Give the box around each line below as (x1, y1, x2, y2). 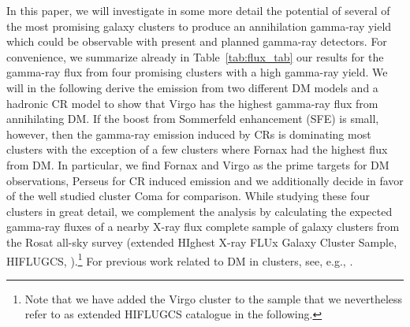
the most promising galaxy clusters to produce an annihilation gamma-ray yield (6, 17, 392, 34)
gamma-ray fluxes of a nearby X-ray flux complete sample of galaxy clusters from (6, 218, 400, 235)
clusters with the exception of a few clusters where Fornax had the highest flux (6, 141, 388, 158)
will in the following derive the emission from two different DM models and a (6, 79, 378, 95)
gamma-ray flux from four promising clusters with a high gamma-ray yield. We (6, 64, 388, 80)
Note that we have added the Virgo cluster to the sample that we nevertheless (24, 290, 403, 307)
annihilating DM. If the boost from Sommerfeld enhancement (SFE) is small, (6, 110, 379, 127)
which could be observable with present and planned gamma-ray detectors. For (6, 33, 387, 50)
